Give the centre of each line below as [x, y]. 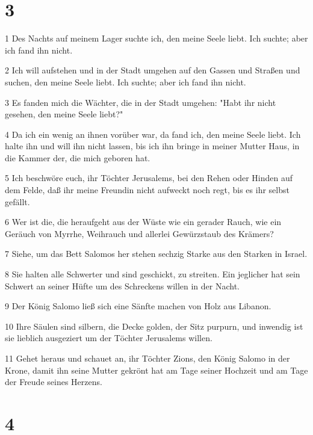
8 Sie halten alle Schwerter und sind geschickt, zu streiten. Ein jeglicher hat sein [153, 274]
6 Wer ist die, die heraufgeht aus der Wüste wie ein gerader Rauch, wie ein [143, 222]
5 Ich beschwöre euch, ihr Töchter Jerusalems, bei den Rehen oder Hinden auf [149, 178]
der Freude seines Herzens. [54, 382]
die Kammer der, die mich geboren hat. [78, 157]
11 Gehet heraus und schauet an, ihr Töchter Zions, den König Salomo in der [147, 358]
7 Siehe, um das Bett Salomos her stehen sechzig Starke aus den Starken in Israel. [156, 254]
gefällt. [17, 201]
